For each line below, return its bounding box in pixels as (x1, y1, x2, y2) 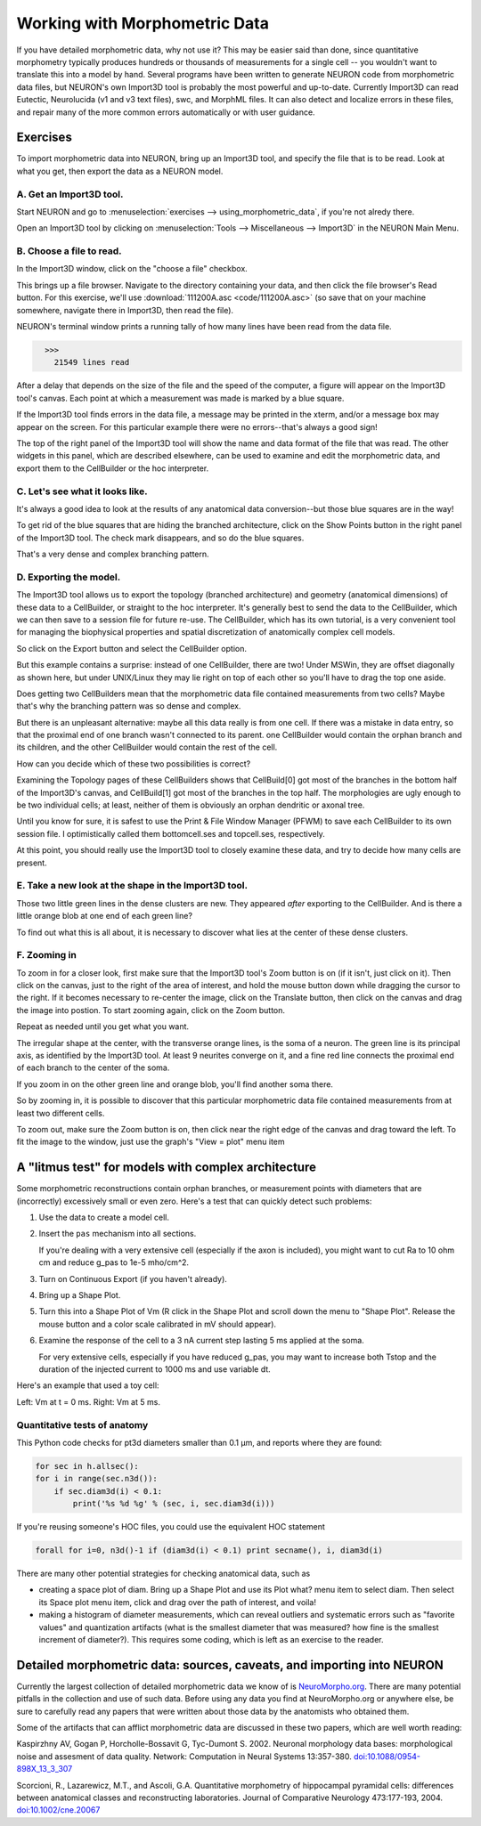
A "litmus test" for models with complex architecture (16, 1160, 316, 1175)
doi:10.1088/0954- (353, 1750, 420, 1762)
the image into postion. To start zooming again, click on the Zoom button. (16, 1004, 285, 1015)
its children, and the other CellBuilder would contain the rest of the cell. (16, 742, 278, 752)
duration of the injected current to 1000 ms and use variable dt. (38, 1363, 271, 1375)
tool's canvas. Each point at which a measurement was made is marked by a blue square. (16, 393, 345, 403)
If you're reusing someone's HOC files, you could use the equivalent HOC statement (16, 1522, 325, 1532)
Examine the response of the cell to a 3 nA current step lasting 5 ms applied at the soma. (38, 1335, 364, 1346)
